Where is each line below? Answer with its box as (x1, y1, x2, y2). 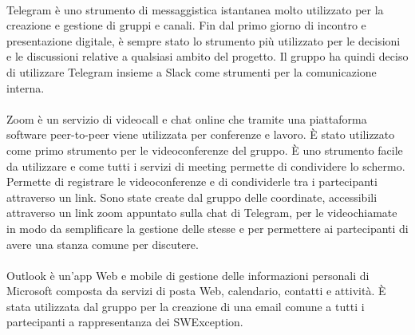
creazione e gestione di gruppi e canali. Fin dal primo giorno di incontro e (6, 17, 366, 33)
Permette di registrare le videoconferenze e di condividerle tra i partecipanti (6, 173, 377, 190)
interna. (6, 79, 45, 96)
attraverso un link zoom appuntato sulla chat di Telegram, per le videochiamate (6, 204, 397, 221)
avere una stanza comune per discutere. (6, 235, 199, 252)
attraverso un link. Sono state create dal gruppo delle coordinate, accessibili (6, 188, 377, 205)
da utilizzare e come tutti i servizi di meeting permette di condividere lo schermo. (6, 157, 405, 174)
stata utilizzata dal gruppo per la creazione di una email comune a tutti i (6, 298, 365, 314)
